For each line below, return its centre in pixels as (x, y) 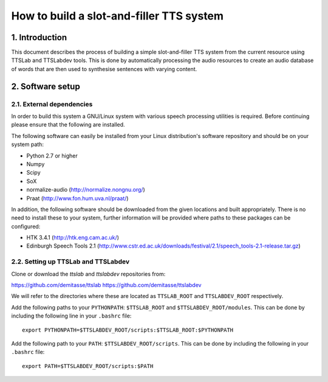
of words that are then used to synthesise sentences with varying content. (104, 69)
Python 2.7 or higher (52, 156)
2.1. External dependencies (52, 104)
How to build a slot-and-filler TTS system (118, 16)
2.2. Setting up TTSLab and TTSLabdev (70, 262)
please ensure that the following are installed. (68, 125)
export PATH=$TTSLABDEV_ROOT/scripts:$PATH (88, 366)
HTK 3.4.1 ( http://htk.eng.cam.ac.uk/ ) (73, 238)
